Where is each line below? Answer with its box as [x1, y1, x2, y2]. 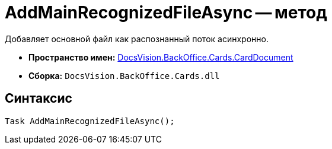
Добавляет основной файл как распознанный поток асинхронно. [5, 33, 269, 44]
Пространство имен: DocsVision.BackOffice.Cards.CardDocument [28, 52, 293, 62]
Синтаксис [5, 91, 72, 106]
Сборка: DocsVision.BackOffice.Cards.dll [28, 70, 220, 81]
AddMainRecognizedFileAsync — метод [5, 2, 327, 23]
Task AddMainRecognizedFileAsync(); [5, 116, 175, 126]
